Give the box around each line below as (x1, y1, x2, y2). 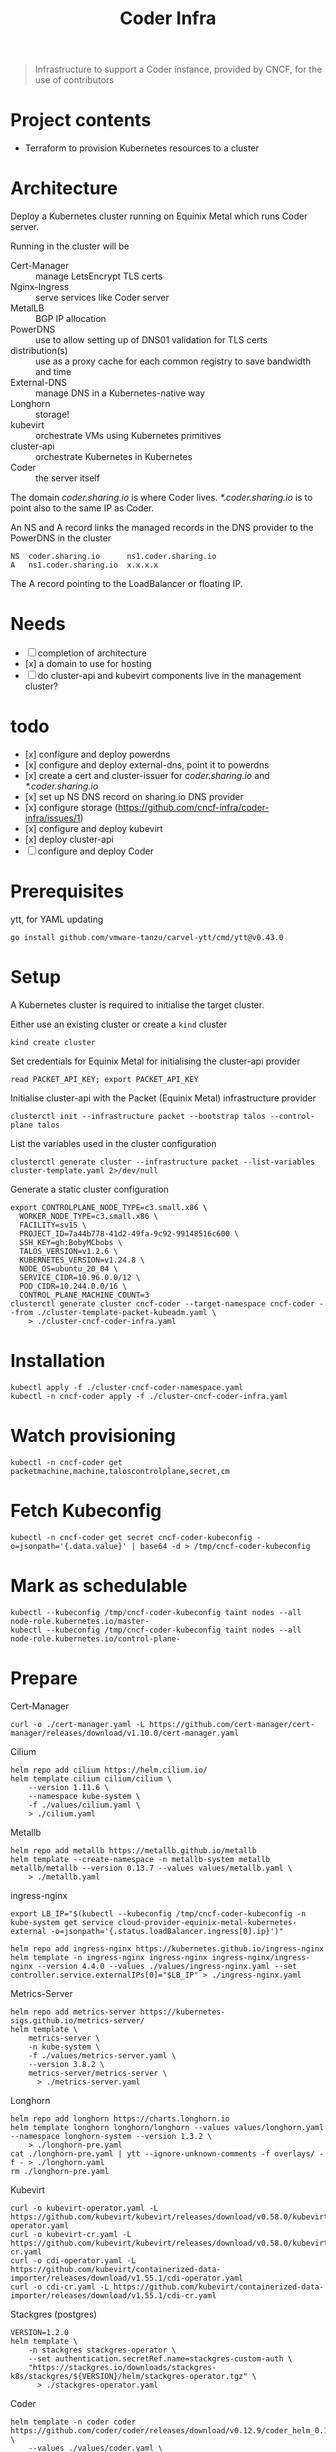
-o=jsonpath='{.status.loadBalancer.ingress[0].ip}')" (50, 1926, 284, 1936)
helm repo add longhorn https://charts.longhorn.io (10, 2113, 230, 2124)
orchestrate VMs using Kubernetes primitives (35, 430, 222, 442)
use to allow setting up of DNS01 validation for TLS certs (35, 334, 268, 346)
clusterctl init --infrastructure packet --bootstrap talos (10, 1111, 267, 1121)
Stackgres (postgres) (10, 2308, 98, 2320)
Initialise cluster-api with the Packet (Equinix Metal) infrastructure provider (10, 1092, 317, 1104)
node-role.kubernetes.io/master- (10, 1616, 150, 1626)
